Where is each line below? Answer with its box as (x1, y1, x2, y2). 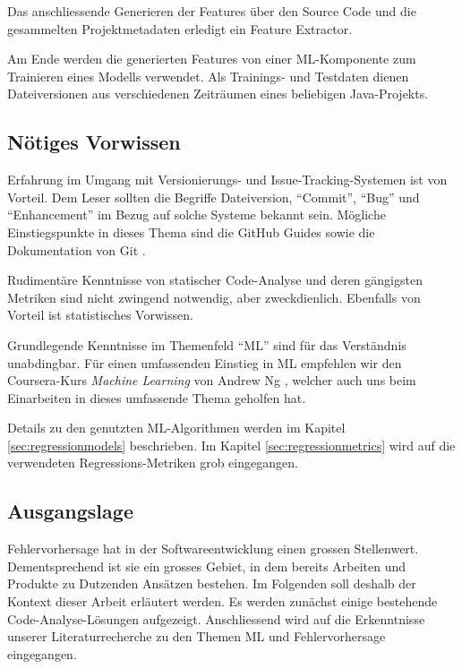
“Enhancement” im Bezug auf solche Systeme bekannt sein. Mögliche (7, 205, 386, 224)
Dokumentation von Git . (7, 240, 146, 259)
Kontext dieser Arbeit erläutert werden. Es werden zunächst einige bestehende (7, 592, 438, 611)
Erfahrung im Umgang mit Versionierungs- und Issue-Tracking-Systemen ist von (7, 170, 448, 189)
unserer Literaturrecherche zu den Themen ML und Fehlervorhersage (7, 627, 386, 646)
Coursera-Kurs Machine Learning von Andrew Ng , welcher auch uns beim (7, 371, 416, 390)
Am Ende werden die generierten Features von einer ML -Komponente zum (7, 49, 416, 68)
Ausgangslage (7, 497, 133, 525)
